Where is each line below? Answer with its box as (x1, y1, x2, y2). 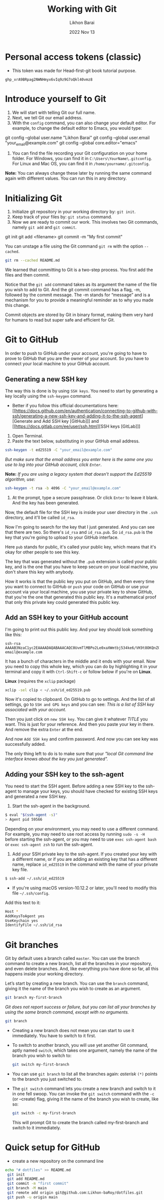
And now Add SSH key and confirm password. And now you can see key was (5, 736, 159, 742)
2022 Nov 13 (69, 29, 95, 35)
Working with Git (47, 3, 117, 15)
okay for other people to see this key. (5, 549, 80, 555)
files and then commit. (5, 272, 50, 278)
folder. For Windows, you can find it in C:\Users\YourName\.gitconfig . (12, 156, 152, 162)
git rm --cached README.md (5, 258, 60, 263)
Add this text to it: (5, 900, 41, 905)
